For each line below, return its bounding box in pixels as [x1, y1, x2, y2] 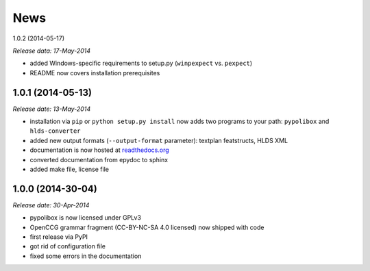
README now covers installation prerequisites [29, 68, 160, 77]
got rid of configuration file [29, 242, 106, 250]
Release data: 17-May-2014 [12, 47, 91, 55]
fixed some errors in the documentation [29, 252, 142, 260]
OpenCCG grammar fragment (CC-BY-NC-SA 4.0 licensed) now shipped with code [29, 223, 264, 231]
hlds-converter [29, 127, 82, 135]
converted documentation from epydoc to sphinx [29, 155, 168, 164]
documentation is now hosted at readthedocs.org [29, 146, 169, 154]
